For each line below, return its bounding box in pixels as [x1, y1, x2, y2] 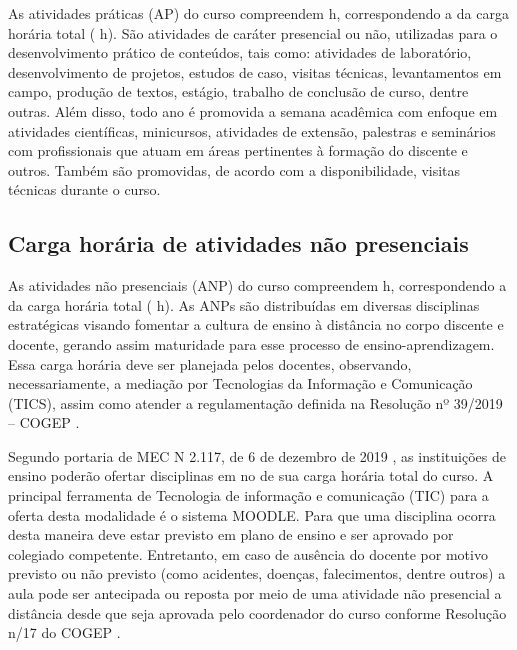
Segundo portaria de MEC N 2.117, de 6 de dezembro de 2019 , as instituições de [8, 445, 506, 466]
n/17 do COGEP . [8, 622, 121, 643]
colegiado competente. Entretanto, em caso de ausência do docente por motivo [8, 543, 488, 564]
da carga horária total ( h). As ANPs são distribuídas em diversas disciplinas [8, 294, 480, 315]
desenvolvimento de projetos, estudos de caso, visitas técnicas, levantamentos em [8, 61, 502, 82]
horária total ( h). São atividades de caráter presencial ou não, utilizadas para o [8, 22, 498, 43]
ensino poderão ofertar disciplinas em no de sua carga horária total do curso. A [8, 465, 494, 486]
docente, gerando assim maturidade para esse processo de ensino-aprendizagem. [8, 333, 495, 354]
